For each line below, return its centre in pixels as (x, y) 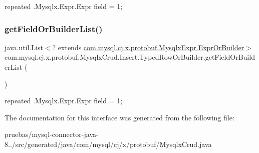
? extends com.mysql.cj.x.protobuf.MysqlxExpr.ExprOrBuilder (148, 47)
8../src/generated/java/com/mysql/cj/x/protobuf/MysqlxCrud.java (108, 144)
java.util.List (24, 47)
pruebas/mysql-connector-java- (52, 134)
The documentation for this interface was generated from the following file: (119, 117)
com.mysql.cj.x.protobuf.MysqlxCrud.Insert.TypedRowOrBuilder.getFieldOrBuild (130, 57)
